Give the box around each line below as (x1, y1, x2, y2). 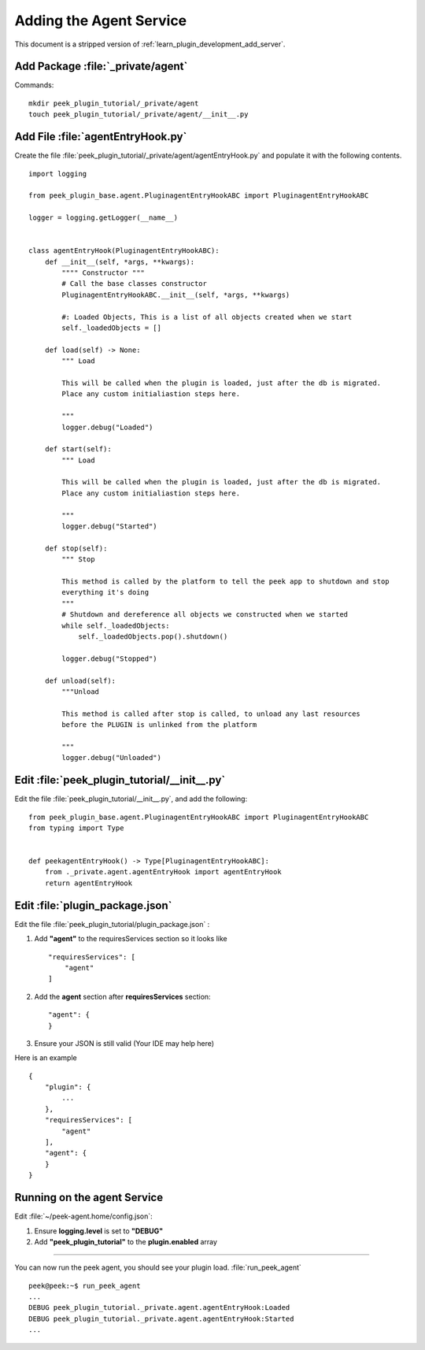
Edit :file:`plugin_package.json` (14, 899, 172, 912)
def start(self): (44, 445, 112, 454)
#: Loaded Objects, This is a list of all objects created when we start (61, 312, 353, 321)
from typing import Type (28, 823, 124, 833)
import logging (28, 169, 87, 178)
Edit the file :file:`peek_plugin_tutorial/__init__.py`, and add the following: (14, 794, 248, 803)
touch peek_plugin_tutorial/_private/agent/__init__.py (28, 110, 249, 119)
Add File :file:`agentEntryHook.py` (14, 130, 187, 143)
